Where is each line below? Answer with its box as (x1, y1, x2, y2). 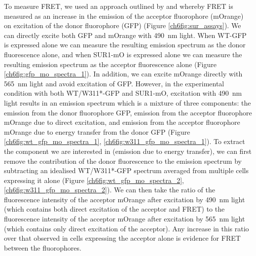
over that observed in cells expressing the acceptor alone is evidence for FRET (4, 233, 241, 243)
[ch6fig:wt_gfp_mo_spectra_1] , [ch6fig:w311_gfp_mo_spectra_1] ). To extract (4, 136, 245, 146)
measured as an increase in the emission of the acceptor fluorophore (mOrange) (4, 10, 244, 21)
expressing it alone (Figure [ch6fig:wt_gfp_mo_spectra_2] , (4, 175, 184, 185)
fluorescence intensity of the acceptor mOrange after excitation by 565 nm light (4, 214, 245, 224)
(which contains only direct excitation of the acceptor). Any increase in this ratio (4, 223, 249, 233)
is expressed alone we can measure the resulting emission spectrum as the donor (4, 39, 246, 50)
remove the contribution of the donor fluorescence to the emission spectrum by (4, 155, 242, 166)
